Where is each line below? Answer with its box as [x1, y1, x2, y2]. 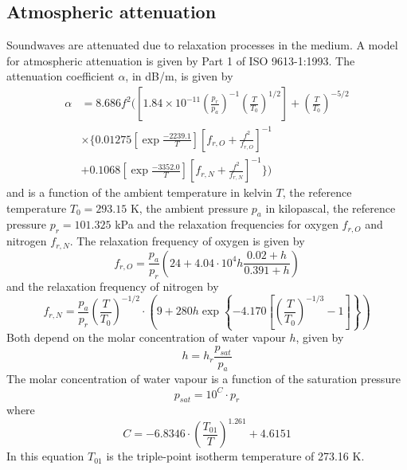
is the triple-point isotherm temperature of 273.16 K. [106, 448, 365, 464]
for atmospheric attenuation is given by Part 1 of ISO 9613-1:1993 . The [6, 52, 355, 69]
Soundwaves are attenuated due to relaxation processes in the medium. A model [6, 37, 398, 53]
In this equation [6, 448, 84, 464]
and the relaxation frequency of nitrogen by [6, 278, 219, 295]
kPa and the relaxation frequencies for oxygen [115, 216, 339, 233]
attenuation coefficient [6, 68, 115, 84]
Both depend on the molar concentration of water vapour [6, 329, 286, 346]
